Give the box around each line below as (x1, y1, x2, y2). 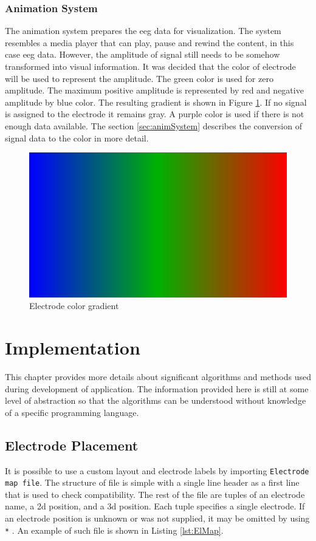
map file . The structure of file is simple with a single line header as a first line (5, 476, 300, 489)
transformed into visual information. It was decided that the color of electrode (5, 60, 296, 72)
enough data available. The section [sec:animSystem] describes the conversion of (5, 119, 302, 132)
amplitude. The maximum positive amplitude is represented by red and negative (5, 84, 304, 97)
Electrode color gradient (29, 299, 119, 312)
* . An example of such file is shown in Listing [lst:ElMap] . (5, 523, 224, 536)
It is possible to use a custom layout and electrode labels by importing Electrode (5, 464, 309, 477)
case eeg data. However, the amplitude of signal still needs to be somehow (5, 48, 280, 61)
